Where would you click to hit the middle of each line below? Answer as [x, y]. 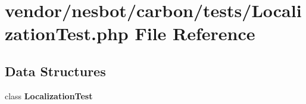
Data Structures [55, 71]
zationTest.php [67, 33]
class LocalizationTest [49, 95]
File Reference [195, 33]
